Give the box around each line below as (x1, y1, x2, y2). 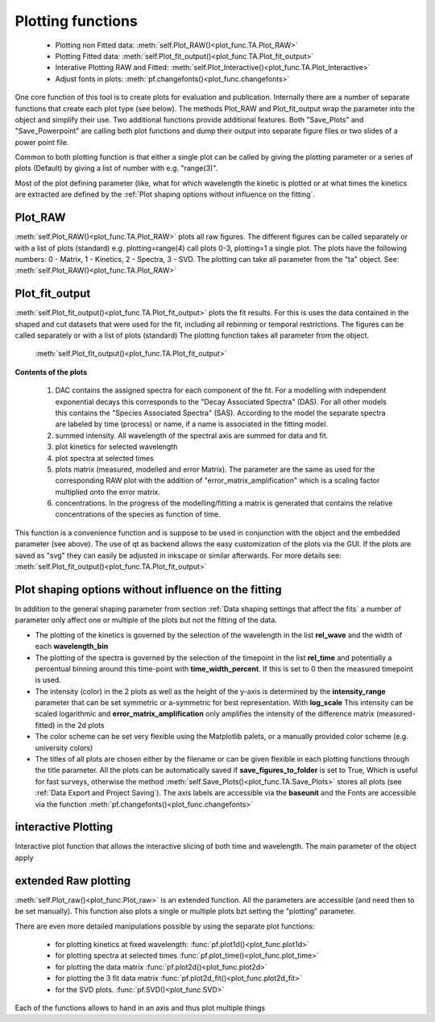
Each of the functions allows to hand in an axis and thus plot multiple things (14, 1003, 266, 1012)
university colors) (35, 742, 93, 753)
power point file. (14, 137, 69, 147)
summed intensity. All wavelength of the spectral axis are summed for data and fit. (55, 430, 329, 440)
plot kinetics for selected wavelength (55, 442, 178, 451)
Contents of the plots (14, 367, 88, 376)
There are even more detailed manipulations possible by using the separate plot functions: (14, 921, 315, 931)
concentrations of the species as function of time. (55, 509, 221, 519)
